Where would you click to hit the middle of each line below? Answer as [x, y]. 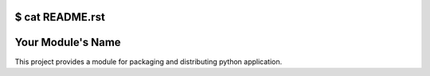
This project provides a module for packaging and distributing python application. [149, 61]
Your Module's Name [68, 42]
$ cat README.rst [60, 17]
